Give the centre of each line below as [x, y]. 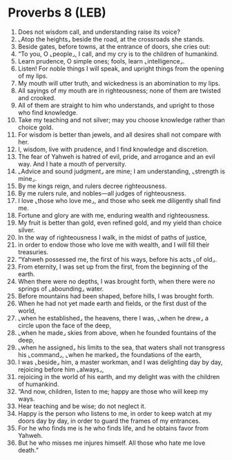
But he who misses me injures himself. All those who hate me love [112, 443]
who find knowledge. [48, 113]
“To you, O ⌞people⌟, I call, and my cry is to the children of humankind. [118, 54]
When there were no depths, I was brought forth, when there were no [116, 281]
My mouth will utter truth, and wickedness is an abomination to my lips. [119, 83]
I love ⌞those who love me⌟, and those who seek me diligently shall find [119, 200]
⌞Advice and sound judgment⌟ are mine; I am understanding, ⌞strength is [121, 171]
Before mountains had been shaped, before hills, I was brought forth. [116, 296]
